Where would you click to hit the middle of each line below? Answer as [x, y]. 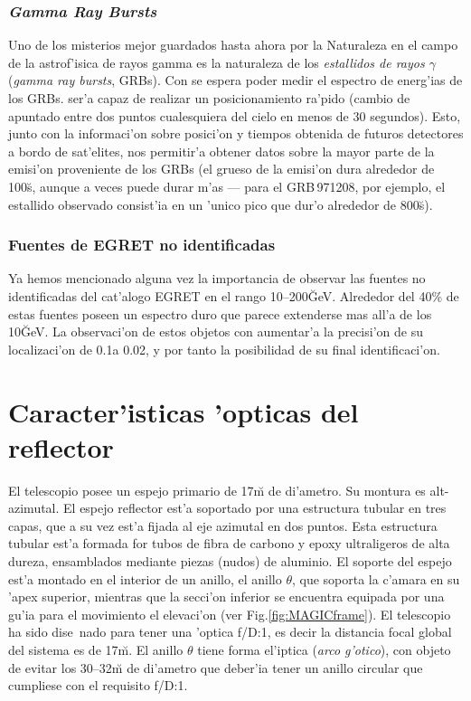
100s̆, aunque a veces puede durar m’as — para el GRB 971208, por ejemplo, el [227, 186]
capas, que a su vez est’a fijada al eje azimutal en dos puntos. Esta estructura [223, 525]
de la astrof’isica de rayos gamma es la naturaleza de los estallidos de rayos [217, 62]
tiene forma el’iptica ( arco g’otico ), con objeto [324, 649]
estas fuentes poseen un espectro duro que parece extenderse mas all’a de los [220, 313]
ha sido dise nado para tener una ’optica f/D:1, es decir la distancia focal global [230, 632]
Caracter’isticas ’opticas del [184, 411]
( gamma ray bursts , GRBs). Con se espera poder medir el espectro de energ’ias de [235, 80]
